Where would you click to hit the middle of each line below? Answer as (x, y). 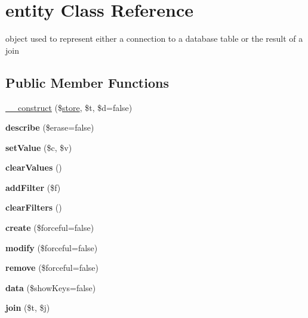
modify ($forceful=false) (52, 247)
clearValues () (34, 167)
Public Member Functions (87, 82)
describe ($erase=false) (50, 127)
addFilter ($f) (33, 187)
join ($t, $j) (28, 308)
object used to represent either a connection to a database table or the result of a (154, 38)
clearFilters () (34, 207)
